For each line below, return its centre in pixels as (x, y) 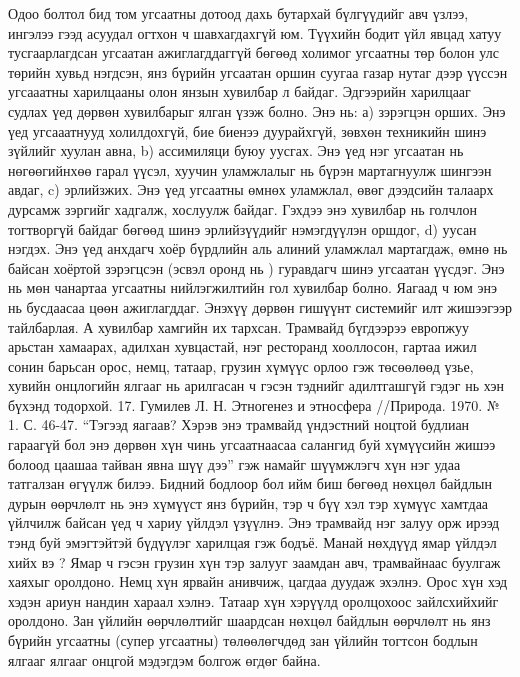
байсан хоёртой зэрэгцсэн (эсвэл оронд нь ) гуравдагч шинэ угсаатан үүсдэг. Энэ (256, 267)
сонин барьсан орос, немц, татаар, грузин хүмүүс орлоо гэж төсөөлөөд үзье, (241, 365)
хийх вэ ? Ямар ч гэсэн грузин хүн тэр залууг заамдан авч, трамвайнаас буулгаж (254, 561)
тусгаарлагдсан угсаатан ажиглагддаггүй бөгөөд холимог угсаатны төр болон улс (253, 52)
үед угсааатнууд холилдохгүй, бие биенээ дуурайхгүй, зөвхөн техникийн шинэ (247, 130)
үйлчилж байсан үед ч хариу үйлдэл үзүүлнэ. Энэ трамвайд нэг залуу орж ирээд (254, 522)
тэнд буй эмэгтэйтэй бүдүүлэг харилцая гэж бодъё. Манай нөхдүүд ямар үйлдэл (252, 542)
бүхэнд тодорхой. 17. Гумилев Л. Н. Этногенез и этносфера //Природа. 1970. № (254, 404)
